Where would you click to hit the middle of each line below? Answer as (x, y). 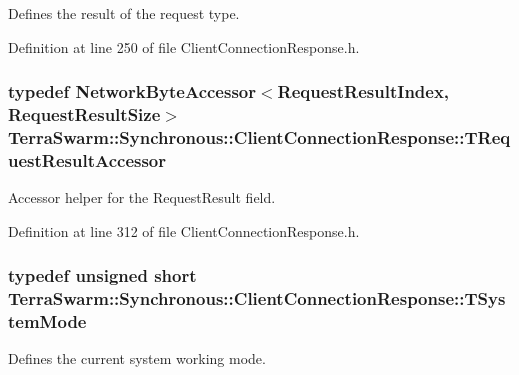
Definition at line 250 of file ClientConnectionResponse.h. (184, 46)
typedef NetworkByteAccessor (132, 91)
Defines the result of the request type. (124, 13)
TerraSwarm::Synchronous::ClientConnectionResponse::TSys (257, 298)
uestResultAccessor (87, 159)
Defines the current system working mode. (137, 358)
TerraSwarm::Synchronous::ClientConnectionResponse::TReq (259, 136)
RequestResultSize (84, 114)
